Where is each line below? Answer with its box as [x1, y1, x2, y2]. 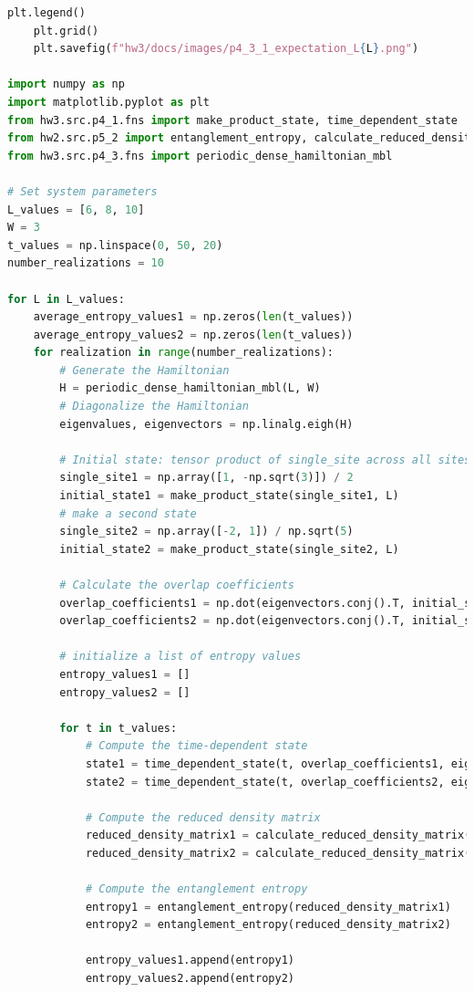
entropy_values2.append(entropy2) [85, 972, 294, 986]
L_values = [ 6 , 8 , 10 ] [7, 203, 145, 216]
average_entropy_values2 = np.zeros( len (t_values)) [33, 328, 354, 341]
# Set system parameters [7, 184, 158, 198]
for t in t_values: [59, 721, 178, 735]
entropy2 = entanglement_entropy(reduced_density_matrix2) [85, 918, 451, 932]
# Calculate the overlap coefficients [59, 579, 294, 591]
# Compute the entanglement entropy [85, 882, 308, 896]
